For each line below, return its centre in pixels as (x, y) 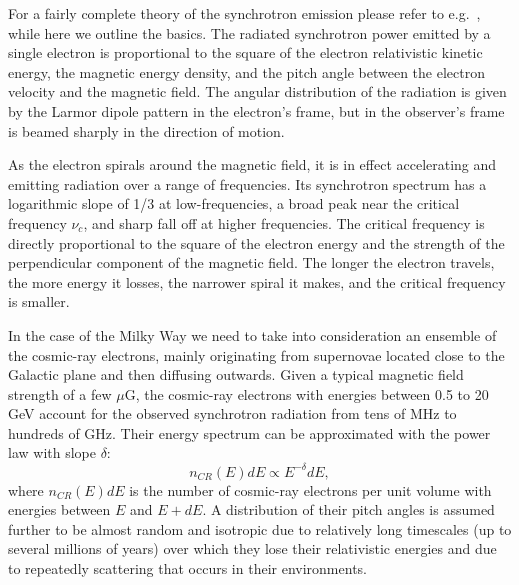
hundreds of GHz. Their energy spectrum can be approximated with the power (249, 432)
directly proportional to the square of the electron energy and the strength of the (256, 242)
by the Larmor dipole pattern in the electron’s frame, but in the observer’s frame (256, 110)
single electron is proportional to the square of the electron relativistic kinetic (245, 52)
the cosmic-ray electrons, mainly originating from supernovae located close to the (256, 354)
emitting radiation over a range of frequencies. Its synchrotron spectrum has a (247, 183)
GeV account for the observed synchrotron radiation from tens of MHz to (232, 413)
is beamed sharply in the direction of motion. (146, 130)
